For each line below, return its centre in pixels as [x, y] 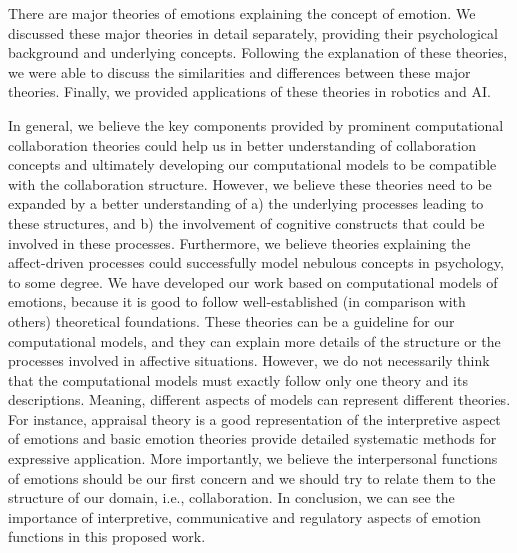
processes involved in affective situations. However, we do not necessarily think [249, 360]
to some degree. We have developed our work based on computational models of [253, 281]
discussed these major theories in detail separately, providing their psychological [253, 32]
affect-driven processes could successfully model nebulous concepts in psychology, [256, 262]
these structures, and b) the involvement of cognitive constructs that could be [246, 222]
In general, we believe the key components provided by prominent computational [256, 124]
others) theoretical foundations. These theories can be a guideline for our [231, 320]
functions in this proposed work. [107, 536]
